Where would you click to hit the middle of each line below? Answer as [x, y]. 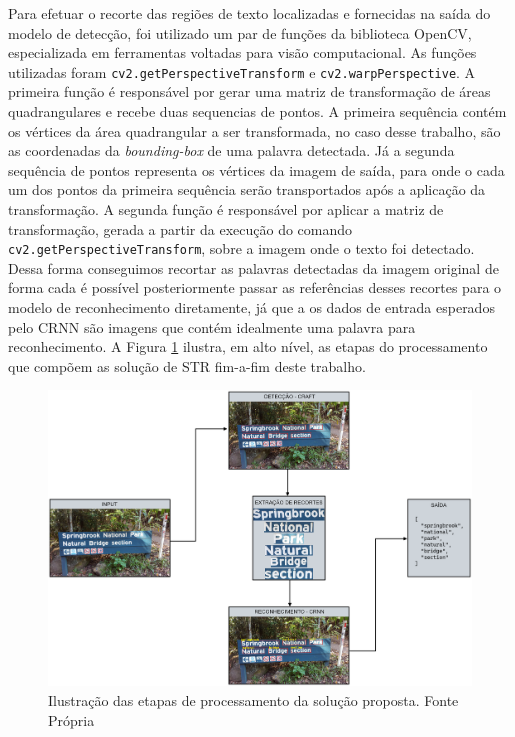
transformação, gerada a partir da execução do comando [180, 228]
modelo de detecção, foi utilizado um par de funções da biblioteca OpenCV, [240, 32]
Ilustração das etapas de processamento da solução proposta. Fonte [253, 699]
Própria [71, 719]
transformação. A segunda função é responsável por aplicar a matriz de [226, 209]
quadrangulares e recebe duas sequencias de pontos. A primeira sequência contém [257, 111]
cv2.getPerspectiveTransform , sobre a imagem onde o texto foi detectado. [241, 248]
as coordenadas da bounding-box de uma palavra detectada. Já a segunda [231, 150]
